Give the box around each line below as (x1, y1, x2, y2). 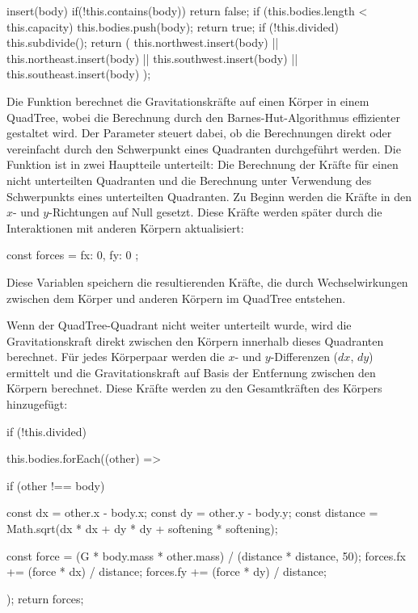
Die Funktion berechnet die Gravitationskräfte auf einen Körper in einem (6, 92, 369, 109)
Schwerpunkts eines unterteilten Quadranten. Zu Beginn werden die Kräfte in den (6, 187, 412, 204)
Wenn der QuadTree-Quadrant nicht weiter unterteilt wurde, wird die (6, 317, 352, 334)
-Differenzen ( (270, 348, 339, 365)
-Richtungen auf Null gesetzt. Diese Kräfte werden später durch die (49, 204, 382, 220)
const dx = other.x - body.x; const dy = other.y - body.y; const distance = (6, 504, 378, 521)
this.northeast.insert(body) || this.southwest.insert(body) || (6, 49, 298, 66)
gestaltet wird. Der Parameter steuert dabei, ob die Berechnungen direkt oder (6, 124, 392, 141)
